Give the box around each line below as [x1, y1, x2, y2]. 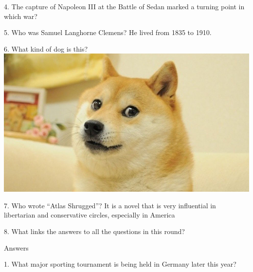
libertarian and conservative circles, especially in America [4, 210, 175, 220]
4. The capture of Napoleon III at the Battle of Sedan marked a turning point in [4, 1, 245, 11]
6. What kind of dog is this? [4, 43, 88, 54]
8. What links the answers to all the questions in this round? [4, 226, 185, 236]
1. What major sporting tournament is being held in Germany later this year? [4, 259, 236, 269]
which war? [4, 11, 37, 21]
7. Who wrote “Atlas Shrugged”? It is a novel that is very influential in [4, 200, 216, 210]
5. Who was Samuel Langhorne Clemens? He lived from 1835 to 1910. [4, 27, 212, 37]
